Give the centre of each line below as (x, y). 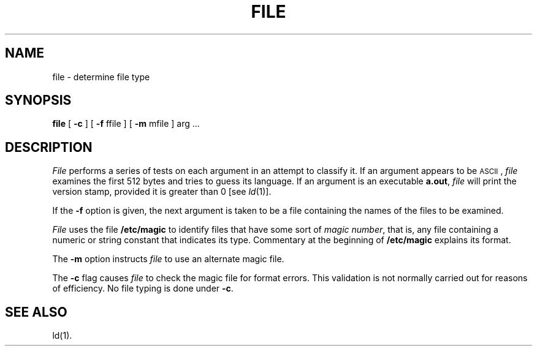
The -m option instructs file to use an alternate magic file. (168, 259)
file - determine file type (101, 77)
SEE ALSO (36, 312)
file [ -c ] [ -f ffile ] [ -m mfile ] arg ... (126, 124)
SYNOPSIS (38, 100)
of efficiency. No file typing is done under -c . (143, 289)
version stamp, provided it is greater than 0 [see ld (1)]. (162, 192)
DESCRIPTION (49, 147)
